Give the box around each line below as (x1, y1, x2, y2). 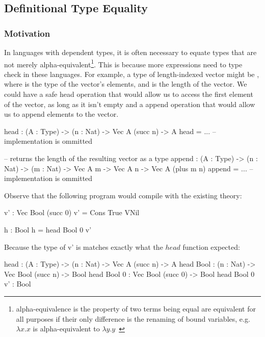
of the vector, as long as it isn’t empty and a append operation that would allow (4, 98, 255, 109)
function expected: (182, 241, 240, 252)
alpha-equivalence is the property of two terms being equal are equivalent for (16, 303, 256, 314)
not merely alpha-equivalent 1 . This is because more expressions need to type (4, 57, 243, 69)
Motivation (4, 27, 50, 39)
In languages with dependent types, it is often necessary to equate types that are (4, 47, 257, 57)
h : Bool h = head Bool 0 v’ (4, 224, 92, 235)
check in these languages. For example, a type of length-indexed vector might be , (4, 68, 259, 79)
